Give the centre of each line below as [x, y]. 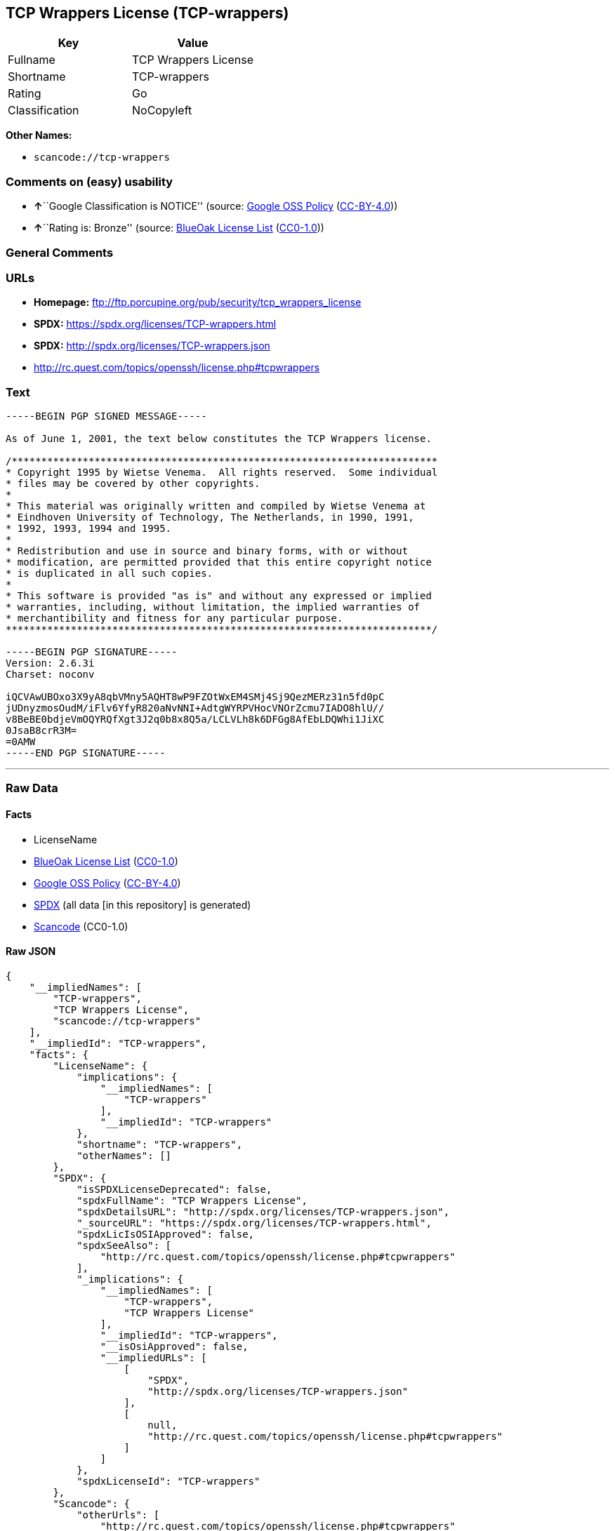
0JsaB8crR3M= [41, 731]
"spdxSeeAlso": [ [124, 1245]
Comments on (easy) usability [90, 181]
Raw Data [32, 788]
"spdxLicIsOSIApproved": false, [166, 1234]
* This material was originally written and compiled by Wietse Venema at [216, 506]
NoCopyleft [162, 111]
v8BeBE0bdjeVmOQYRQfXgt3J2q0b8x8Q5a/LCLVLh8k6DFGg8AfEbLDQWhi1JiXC [195, 720]
